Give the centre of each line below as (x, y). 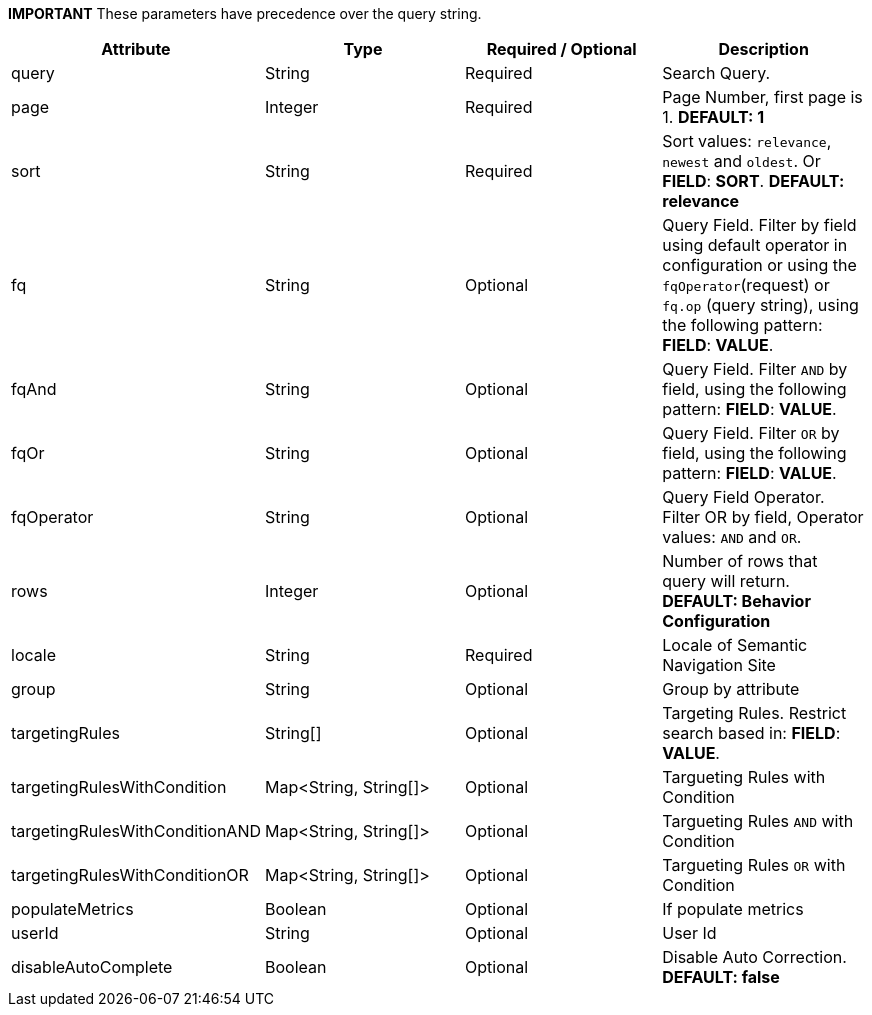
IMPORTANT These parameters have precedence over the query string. (245, 13)
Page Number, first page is (762, 97)
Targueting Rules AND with (758, 821)
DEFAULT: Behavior (736, 601)
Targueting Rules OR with (754, 865)
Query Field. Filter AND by (755, 369)
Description (763, 49)
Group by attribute (731, 689)
